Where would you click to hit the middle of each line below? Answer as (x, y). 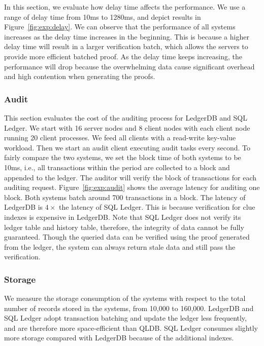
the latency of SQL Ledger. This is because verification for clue (157, 207)
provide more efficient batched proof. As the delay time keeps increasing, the (123, 56)
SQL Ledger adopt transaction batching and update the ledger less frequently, (125, 318)
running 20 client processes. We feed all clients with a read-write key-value (120, 138)
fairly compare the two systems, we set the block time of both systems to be (123, 157)
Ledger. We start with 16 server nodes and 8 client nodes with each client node (127, 127)
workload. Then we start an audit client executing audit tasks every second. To (127, 147)
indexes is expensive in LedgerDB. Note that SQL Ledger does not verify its (123, 217)
